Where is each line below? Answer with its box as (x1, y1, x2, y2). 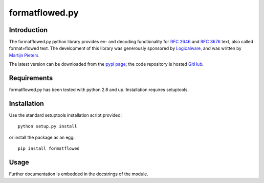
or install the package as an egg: (9, 134, 75, 140)
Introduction (9, 26, 48, 34)
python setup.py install (18, 124, 77, 129)
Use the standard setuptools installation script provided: (9, 112, 122, 118)
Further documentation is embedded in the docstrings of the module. (9, 171, 149, 177)
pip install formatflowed (18, 146, 80, 151)
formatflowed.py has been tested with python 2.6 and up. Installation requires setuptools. (9, 87, 189, 92)
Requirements (9, 74, 53, 82)
